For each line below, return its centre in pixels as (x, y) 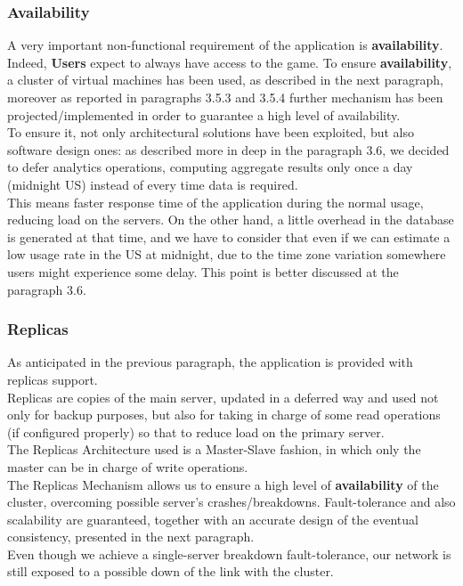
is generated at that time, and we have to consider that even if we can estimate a (229, 236)
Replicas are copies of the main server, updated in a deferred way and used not (223, 397)
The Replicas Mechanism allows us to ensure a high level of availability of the (223, 484)
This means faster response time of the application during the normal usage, (215, 202)
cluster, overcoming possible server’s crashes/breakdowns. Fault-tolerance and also (231, 502)
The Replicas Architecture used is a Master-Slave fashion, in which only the (214, 449)
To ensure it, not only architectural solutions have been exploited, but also (211, 132)
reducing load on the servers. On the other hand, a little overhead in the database (231, 220)
